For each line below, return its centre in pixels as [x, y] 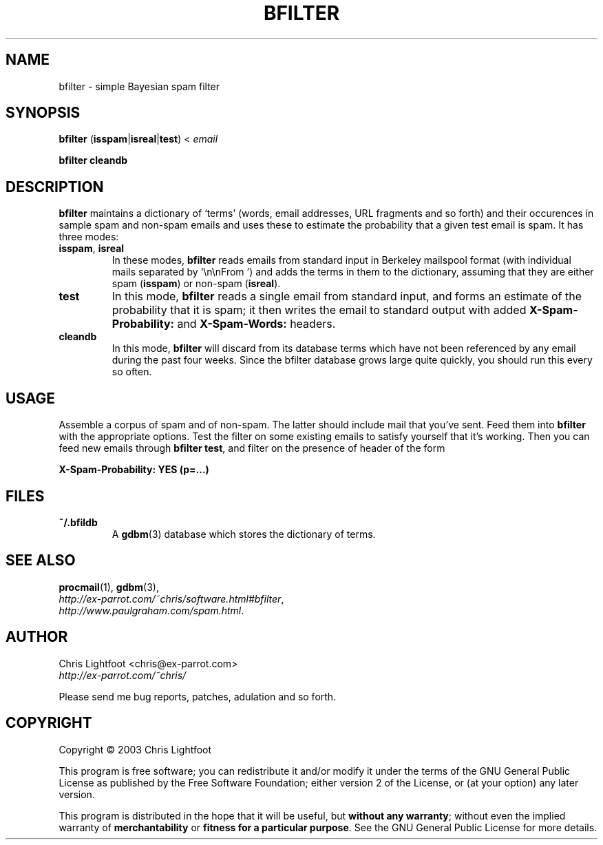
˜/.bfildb [78, 522]
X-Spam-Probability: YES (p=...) [134, 470]
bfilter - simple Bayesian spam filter [139, 86]
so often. [132, 372]
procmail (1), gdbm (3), [109, 587]
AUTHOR [37, 637]
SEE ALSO [41, 561]
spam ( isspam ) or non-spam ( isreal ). [196, 284]
